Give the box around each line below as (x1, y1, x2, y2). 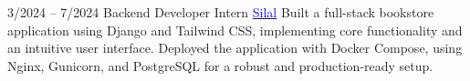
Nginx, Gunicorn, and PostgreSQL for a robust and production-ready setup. (7, 56, 433, 75)
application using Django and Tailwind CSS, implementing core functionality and (7, 20, 463, 39)
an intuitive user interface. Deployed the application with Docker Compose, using (7, 38, 463, 57)
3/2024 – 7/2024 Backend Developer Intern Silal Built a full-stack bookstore (7, 3, 434, 21)
